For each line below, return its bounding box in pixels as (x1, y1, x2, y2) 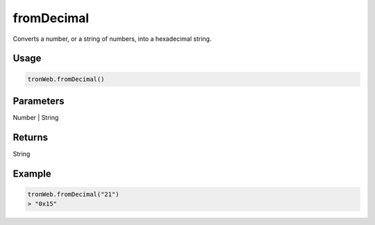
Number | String (12, 114, 59, 122)
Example (12, 168, 51, 179)
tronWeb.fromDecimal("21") (27, 190, 119, 198)
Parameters (12, 95, 65, 107)
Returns (12, 132, 49, 143)
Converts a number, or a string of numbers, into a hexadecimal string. (12, 35, 212, 43)
